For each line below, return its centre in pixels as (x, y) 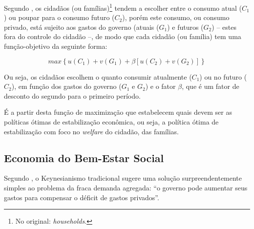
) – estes (224, 27)
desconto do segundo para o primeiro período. (72, 95)
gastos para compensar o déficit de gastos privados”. (82, 197)
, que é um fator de (211, 86)
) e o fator (160, 86)
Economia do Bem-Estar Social (84, 157)
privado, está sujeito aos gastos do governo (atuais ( (82, 27)
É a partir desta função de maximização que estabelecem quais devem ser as (118, 112)
